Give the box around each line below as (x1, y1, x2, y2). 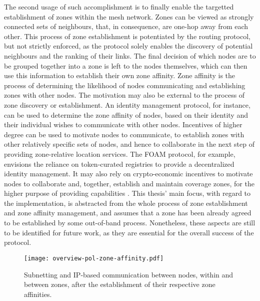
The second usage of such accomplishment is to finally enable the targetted (4, 2, 234, 12)
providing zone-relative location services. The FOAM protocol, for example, (4, 148, 235, 159)
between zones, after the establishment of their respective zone (24, 279, 215, 289)
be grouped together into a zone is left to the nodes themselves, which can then (4, 60, 247, 71)
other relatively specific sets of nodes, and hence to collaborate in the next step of (4, 139, 254, 149)
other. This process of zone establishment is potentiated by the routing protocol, (4, 31, 250, 41)
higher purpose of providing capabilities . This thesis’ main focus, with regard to (4, 188, 251, 198)
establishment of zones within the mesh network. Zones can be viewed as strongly (4, 11, 254, 22)
